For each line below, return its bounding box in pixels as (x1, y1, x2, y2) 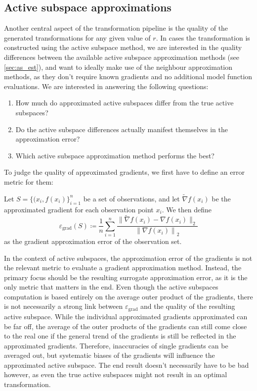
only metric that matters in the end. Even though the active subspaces (4, 282, 218, 292)
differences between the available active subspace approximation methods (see (4, 51, 240, 62)
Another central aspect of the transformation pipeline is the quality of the (4, 23, 228, 33)
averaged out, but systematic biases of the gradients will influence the (4, 350, 215, 360)
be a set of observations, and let (83, 193, 180, 203)
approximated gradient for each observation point (4, 204, 154, 214)
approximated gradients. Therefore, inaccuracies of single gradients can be (4, 340, 228, 350)
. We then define (162, 204, 212, 214)
